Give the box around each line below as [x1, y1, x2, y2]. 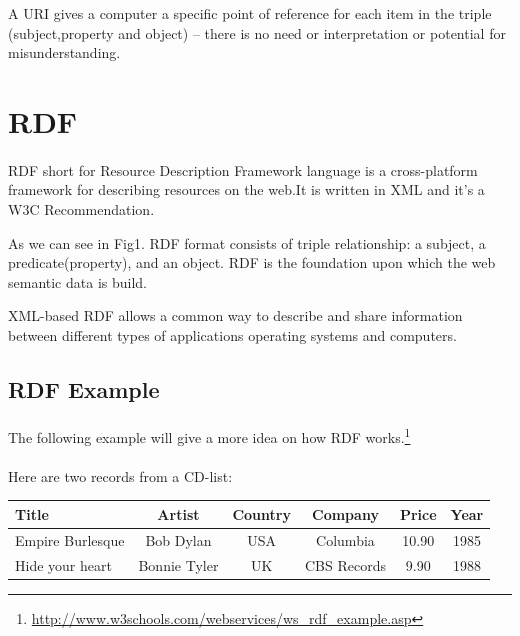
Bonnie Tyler [138, 554, 219, 575]
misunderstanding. [8, 42, 121, 63]
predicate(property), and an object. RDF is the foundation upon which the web [8, 252, 496, 273]
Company [312, 503, 379, 524]
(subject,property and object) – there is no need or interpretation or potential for [8, 22, 506, 43]
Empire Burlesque [15, 529, 125, 550]
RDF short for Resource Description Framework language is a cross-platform [8, 159, 478, 180]
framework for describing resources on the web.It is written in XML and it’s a [8, 179, 485, 200]
